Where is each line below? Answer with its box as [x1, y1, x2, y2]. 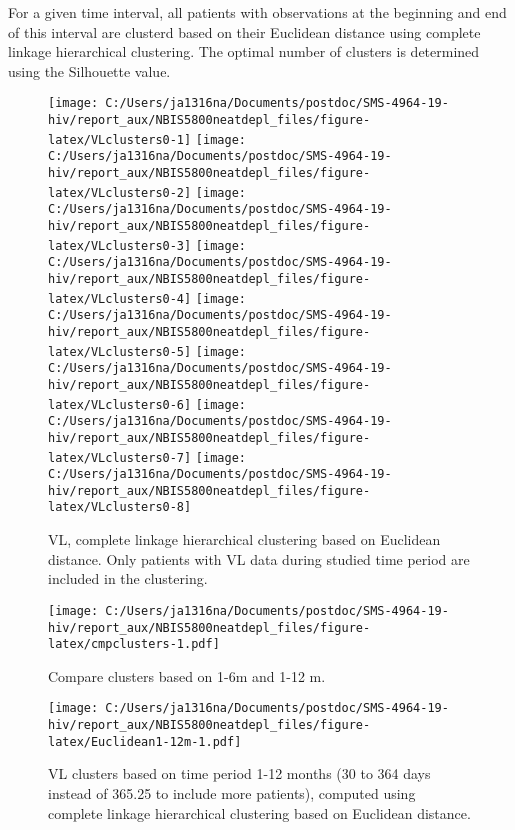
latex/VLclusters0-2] [48, 185, 192, 200]
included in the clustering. [48, 568, 208, 589]
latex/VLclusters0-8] [48, 500, 192, 515]
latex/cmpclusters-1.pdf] [48, 637, 220, 652]
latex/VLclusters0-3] [48, 238, 192, 253]
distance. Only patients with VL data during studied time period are [48, 548, 470, 569]
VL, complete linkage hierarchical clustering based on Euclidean [48, 529, 441, 550]
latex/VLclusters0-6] [48, 397, 192, 412]
